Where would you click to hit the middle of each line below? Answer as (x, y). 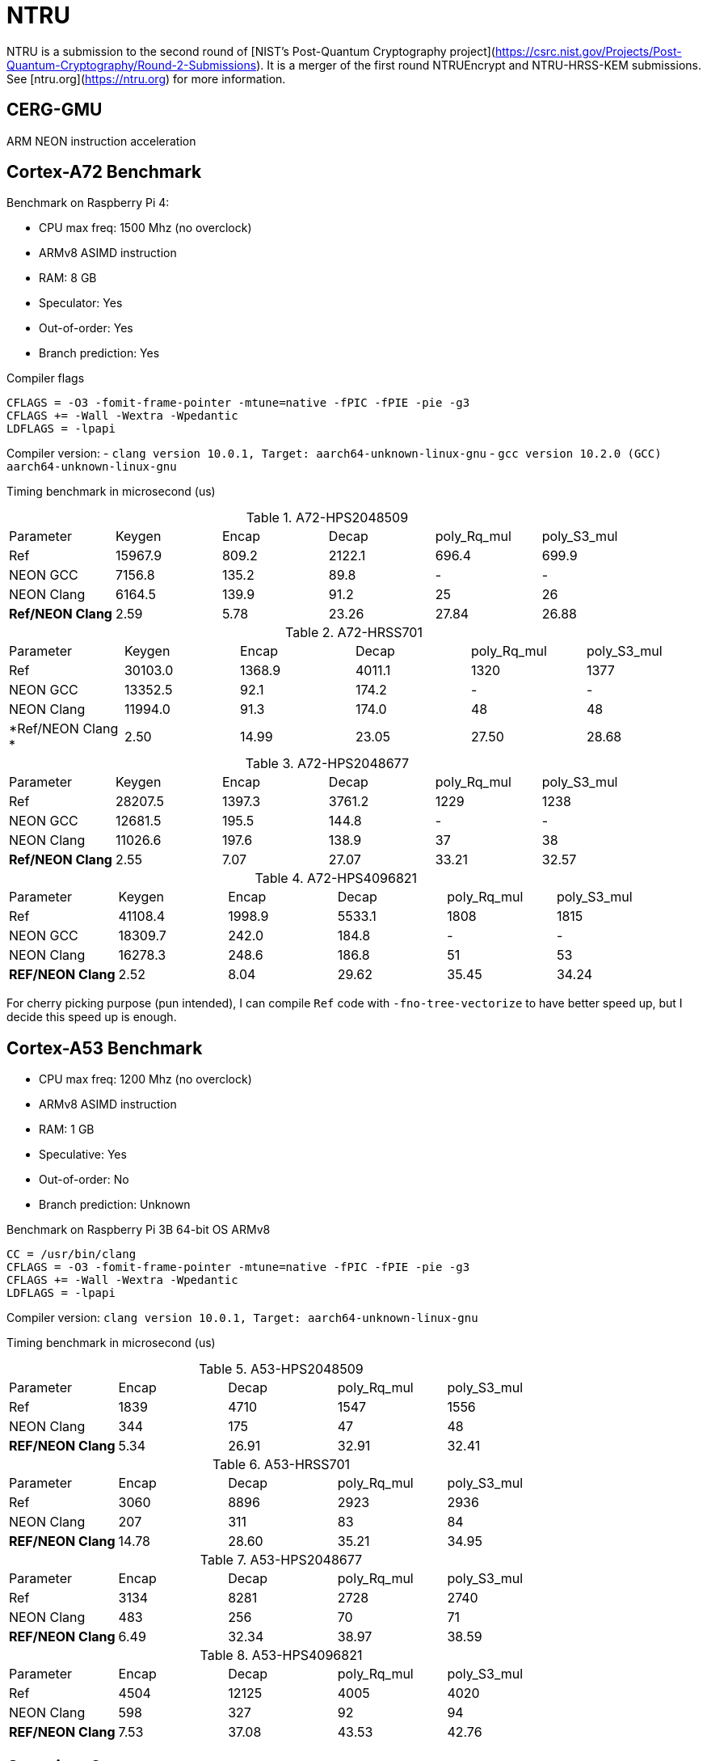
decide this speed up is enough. (92, 1017)
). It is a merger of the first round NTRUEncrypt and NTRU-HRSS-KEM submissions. (479, 65)
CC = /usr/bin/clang (72, 1254)
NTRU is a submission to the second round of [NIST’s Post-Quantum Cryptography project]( (251, 51)
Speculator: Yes (81, 303)
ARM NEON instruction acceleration (101, 141)
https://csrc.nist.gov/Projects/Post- (588, 51)
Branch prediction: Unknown (115, 1205)
